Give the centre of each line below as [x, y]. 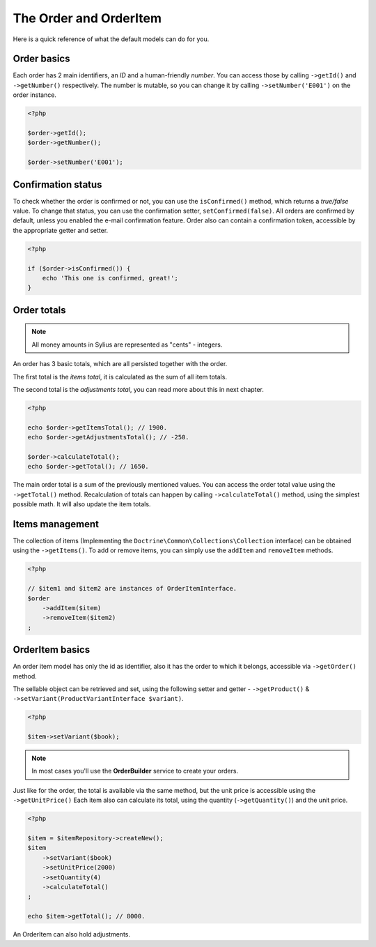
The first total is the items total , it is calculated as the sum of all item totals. [120, 377]
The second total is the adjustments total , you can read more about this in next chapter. [138, 389]
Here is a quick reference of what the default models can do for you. [111, 39]
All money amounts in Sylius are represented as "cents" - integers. [127, 344]
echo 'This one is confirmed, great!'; [110, 278]
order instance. [35, 95]
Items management [56, 524]
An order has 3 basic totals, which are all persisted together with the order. [120, 364]
